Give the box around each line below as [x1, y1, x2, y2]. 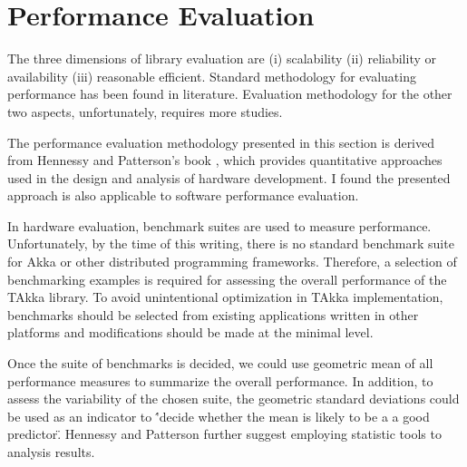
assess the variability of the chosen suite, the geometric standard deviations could [7, 389, 460, 408]
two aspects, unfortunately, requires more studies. [7, 102, 283, 121]
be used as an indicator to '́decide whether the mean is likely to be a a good [7, 406, 430, 425]
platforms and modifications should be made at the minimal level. [7, 323, 374, 342]
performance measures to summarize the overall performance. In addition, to [7, 371, 433, 390]
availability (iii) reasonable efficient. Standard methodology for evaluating [7, 66, 416, 85]
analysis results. [7, 443, 95, 461]
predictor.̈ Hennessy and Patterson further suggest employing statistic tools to [7, 424, 442, 443]
